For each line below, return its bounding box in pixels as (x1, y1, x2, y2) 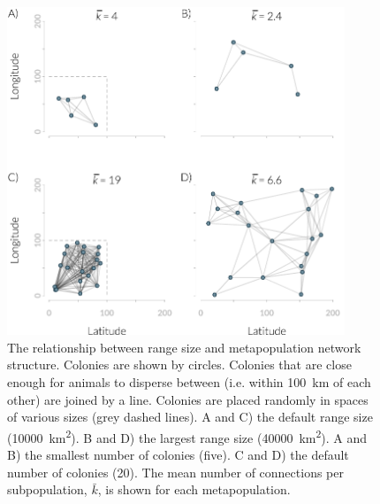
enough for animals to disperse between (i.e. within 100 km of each (7, 373, 371, 392)
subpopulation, (7, 480, 87, 499)
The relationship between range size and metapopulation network (7, 337, 361, 356)
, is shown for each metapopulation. (97, 480, 291, 499)
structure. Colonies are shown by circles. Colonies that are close (7, 355, 352, 374)
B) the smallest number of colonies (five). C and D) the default (7, 446, 349, 464)
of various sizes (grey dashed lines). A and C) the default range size (7, 407, 373, 426)
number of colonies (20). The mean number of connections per (7, 462, 344, 481)
